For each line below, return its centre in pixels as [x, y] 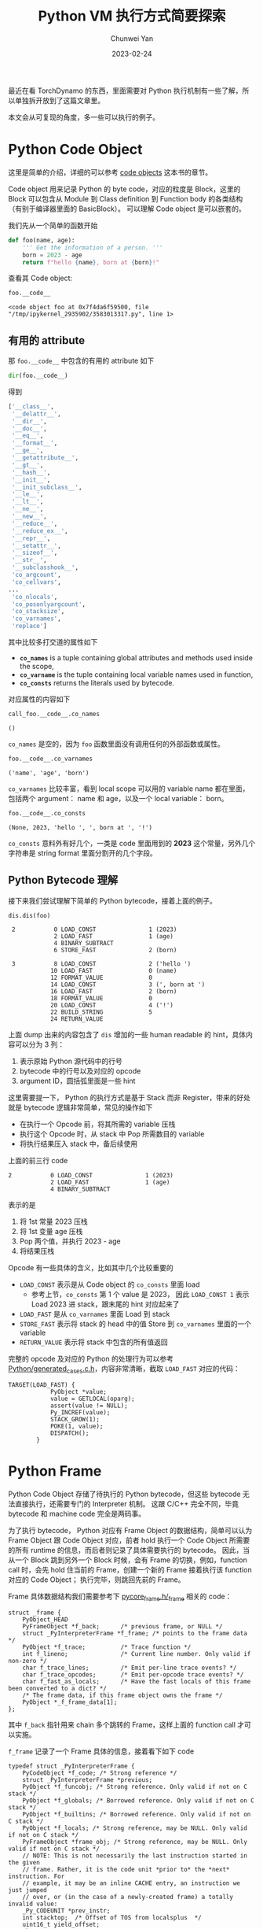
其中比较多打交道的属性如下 [53, 642]
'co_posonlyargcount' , [49, 604]
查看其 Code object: [40, 278]
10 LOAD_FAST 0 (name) [113, 971]
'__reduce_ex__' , [40, 531]
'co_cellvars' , [36, 582]
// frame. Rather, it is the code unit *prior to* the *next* [126, 1869]
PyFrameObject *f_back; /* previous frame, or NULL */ [122, 1626]
